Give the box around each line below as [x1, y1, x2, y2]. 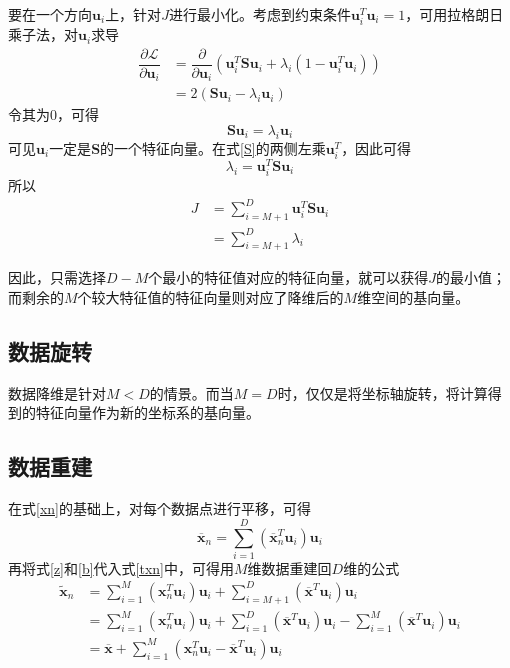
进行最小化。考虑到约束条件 [168, 4, 351, 24]
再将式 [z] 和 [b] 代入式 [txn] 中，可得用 [8, 557, 234, 578]
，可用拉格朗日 [405, 4, 504, 24]
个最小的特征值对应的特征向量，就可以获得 [148, 267, 429, 288]
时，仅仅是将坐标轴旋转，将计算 [277, 382, 488, 403]
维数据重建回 [247, 557, 332, 578]
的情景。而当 [149, 382, 234, 403]
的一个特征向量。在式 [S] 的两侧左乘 [100, 137, 326, 158]
